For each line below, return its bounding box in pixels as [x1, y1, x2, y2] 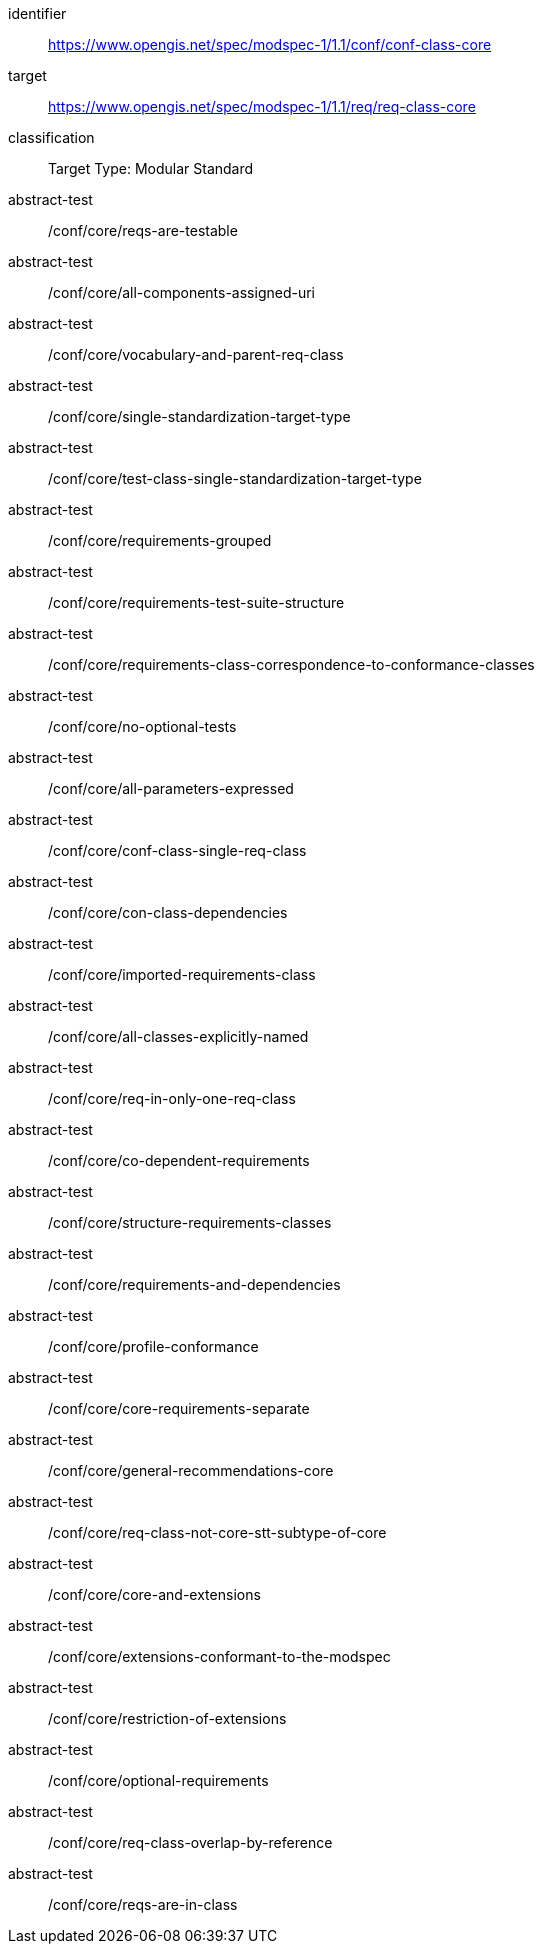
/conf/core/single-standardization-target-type [48, 408, 351, 425]
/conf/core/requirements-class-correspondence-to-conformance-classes [48, 656, 535, 673]
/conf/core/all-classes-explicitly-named [48, 1028, 309, 1045]
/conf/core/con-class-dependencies [48, 904, 288, 921]
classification [8, 129, 95, 146]
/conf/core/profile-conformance [48, 1338, 259, 1355]
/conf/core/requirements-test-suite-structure [48, 594, 345, 611]
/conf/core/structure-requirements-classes [48, 1214, 332, 1231]
